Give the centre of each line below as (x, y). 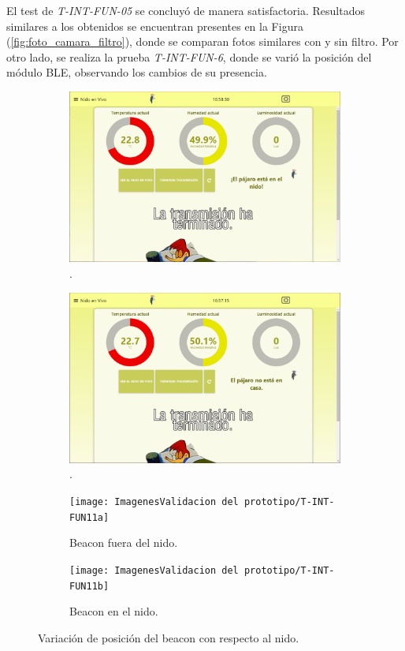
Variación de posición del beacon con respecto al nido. (169, 637)
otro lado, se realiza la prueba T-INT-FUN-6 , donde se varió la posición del (189, 56)
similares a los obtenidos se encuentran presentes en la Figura (155, 26)
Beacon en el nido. (114, 611)
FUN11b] (89, 586)
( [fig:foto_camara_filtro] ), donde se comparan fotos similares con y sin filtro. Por (202, 41)
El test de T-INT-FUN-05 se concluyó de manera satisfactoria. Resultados (186, 10)
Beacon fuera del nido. (124, 542)
